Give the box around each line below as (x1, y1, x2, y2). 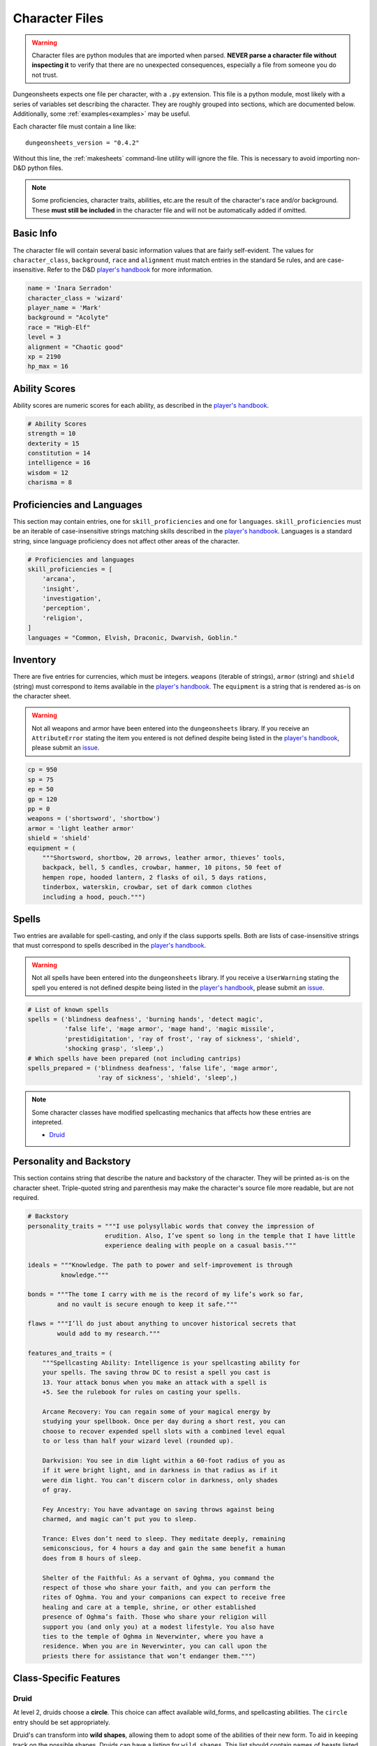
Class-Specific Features (13, 1673, 121, 1685)
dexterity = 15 (27, 439, 80, 447)
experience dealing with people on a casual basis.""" (105, 1242, 297, 1249)
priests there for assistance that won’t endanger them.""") (42, 1652, 256, 1660)
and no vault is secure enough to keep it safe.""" (57, 1300, 238, 1308)
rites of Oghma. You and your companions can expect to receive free (42, 1593, 286, 1601)
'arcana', (42, 575, 76, 583)
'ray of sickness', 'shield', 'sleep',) (97, 1074, 238, 1082)
